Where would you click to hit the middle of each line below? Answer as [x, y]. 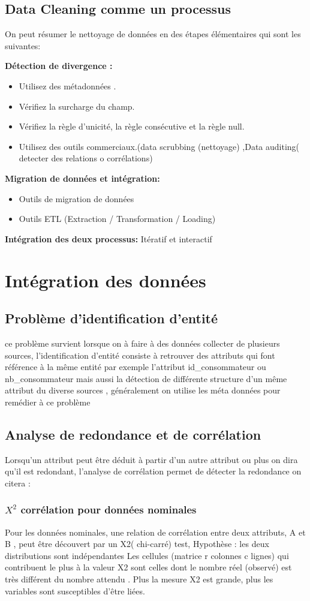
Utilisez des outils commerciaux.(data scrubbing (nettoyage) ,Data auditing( [159, 146]
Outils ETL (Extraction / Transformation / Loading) [117, 219]
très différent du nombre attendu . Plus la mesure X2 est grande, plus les [139, 579]
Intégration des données [106, 280]
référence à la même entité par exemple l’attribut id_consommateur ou [136, 367]
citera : [18, 483]
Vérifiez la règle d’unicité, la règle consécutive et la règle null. [132, 126]
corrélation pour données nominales [109, 510]
